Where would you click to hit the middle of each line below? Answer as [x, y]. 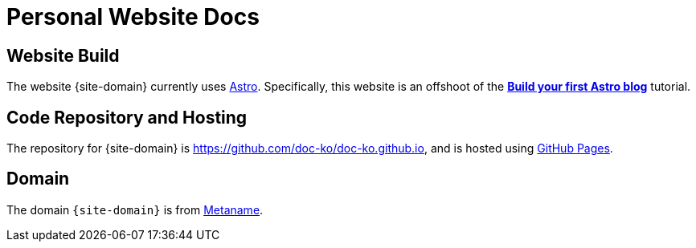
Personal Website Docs [133, 17]
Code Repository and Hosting [127, 117]
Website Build [63, 55]
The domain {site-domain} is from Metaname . [135, 209]
